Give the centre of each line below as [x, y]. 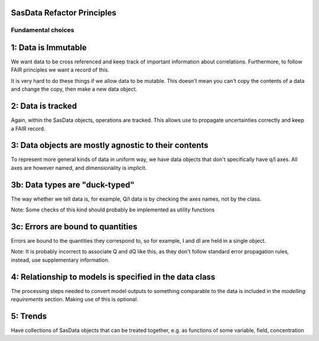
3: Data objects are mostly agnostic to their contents [110, 145]
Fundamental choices [43, 30]
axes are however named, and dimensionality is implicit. [79, 168]
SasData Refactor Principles [64, 13]
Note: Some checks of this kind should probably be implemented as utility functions [113, 210]
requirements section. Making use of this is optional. [74, 300]
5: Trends [29, 316]
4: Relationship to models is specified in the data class [113, 277]
